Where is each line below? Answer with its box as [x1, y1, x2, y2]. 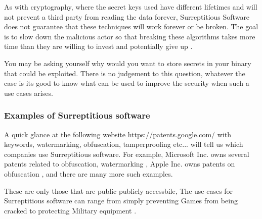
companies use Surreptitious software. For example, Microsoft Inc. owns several [4, 148, 249, 159]
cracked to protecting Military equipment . [4, 205, 137, 215]
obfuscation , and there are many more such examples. [4, 168, 173, 179]
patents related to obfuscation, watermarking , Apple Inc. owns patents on [4, 158, 235, 169]
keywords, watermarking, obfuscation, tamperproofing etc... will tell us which [4, 139, 243, 149]
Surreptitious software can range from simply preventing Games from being [4, 195, 238, 206]
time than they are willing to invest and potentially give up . [4, 41, 193, 51]
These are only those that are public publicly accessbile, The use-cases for [4, 185, 233, 196]
